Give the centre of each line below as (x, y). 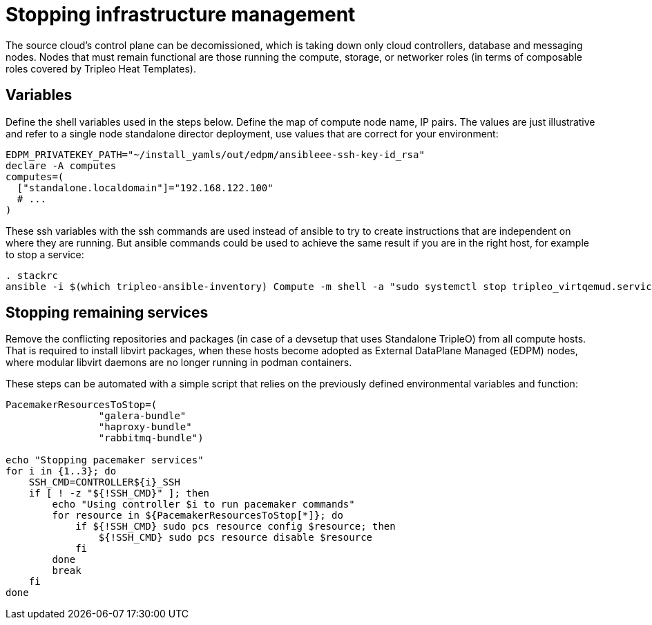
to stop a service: (45, 254)
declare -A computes (61, 165)
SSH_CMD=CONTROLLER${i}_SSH (104, 482)
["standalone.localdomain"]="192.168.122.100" (145, 187)
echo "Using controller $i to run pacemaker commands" (203, 504)
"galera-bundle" (142, 416)
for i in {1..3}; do (61, 471)
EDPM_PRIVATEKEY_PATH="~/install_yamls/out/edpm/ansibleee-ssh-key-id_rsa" (215, 154)
